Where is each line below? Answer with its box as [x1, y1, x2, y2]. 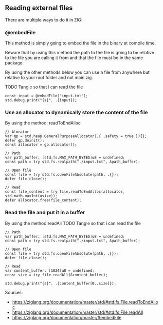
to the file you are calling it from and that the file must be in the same [5, 55, 143, 61]
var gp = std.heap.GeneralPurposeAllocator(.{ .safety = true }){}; [5, 134, 147, 139]
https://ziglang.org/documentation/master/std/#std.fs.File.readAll [12, 309, 143, 315]
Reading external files [5, 4, 73, 12]
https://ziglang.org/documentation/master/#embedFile [12, 314, 122, 320]
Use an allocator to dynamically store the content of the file [5, 109, 148, 116]
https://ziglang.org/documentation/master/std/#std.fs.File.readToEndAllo [12, 299, 158, 305]
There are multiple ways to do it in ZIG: [5, 17, 83, 22]
